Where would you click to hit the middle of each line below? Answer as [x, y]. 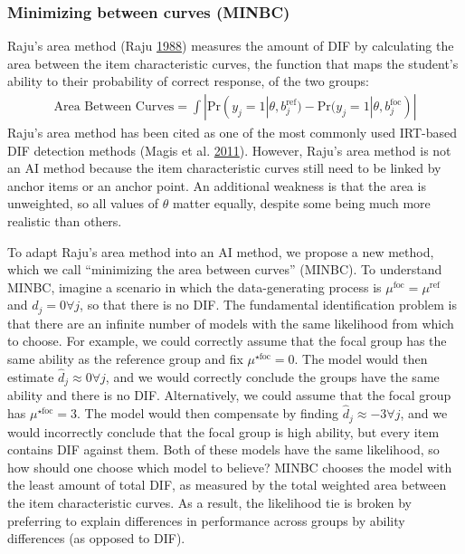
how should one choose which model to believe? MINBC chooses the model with [230, 467]
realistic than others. [65, 221]
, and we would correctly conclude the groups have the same [272, 376]
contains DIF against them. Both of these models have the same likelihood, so [223, 449]
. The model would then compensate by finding [208, 413]
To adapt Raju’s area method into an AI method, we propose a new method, [221, 251]
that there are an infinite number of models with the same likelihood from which [231, 323]
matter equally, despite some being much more [301, 203]
